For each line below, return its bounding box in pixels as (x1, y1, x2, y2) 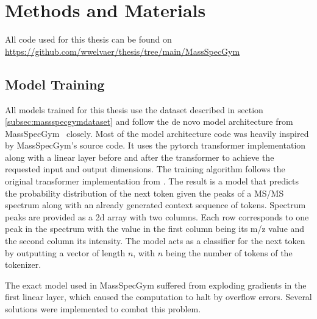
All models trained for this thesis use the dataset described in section (5, 103, 263, 116)
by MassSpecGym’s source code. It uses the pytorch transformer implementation (5, 139, 306, 152)
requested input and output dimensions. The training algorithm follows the (5, 163, 285, 175)
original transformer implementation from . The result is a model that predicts (5, 175, 299, 188)
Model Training (5, 74, 105, 93)
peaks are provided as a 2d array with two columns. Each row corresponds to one (5, 210, 309, 223)
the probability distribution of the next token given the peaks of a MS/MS (5, 186, 284, 199)
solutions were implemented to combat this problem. (5, 303, 201, 315)
